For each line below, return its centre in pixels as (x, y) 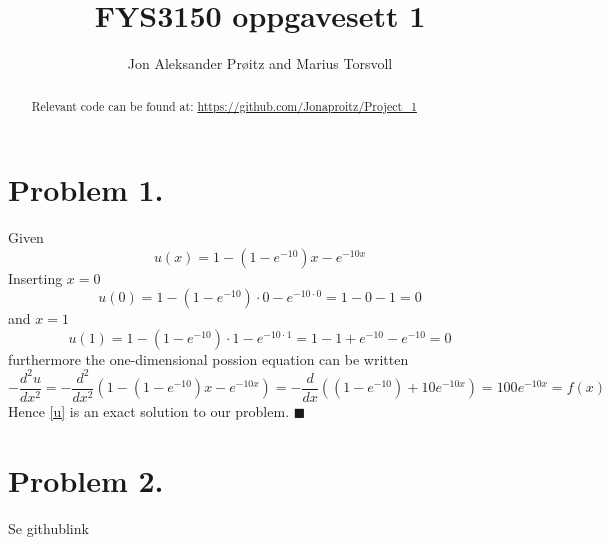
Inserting (35, 277)
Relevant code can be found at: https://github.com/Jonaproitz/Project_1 (224, 105)
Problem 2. (86, 479)
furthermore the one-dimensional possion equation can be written (208, 358)
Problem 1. (86, 189)
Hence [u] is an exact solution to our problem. (149, 411)
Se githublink (48, 527)
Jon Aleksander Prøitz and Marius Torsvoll (260, 63)
